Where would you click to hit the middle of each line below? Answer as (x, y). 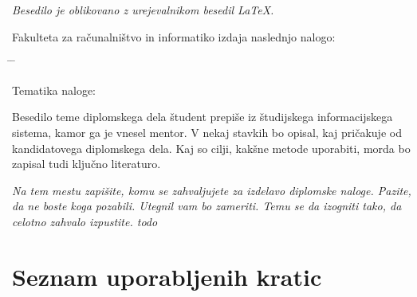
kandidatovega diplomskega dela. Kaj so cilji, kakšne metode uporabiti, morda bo (211, 148)
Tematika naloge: (54, 90)
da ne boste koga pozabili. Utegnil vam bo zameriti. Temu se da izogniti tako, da (207, 206)
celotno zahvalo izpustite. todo (85, 221)
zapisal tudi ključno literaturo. (87, 164)
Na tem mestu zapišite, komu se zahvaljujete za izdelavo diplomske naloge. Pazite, (212, 190)
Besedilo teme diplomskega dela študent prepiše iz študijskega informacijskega (203, 117)
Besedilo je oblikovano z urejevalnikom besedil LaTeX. (143, 10)
